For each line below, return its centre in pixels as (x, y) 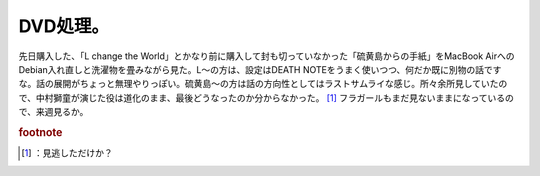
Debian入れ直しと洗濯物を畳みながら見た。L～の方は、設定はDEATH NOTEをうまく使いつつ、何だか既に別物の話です (260, 69)
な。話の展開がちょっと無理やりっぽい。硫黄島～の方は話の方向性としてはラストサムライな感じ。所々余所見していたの (263, 84)
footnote (40, 132)
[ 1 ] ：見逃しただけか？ (67, 153)
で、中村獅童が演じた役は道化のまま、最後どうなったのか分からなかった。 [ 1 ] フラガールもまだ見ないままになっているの (266, 97)
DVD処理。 (64, 26)
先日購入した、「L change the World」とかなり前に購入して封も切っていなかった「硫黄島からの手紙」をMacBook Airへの (266, 56)
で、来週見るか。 (53, 112)
